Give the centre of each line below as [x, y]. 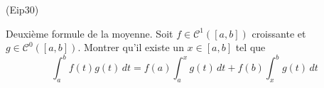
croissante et [279, 33]
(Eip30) [22, 9]
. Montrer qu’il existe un [131, 47]
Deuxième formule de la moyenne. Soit [90, 33]
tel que [250, 47]
